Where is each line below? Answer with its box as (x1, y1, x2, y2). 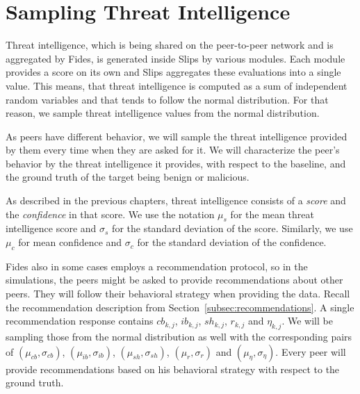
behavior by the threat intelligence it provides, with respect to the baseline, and (6, 156, 346, 170)
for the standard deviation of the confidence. (137, 235, 327, 249)
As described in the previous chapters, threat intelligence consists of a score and (6, 193, 346, 208)
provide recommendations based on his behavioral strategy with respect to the (6, 361, 340, 376)
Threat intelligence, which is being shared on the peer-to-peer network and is (6, 38, 334, 52)
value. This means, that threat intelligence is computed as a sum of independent (6, 78, 347, 92)
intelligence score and (6, 221, 97, 236)
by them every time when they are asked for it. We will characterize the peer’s (6, 142, 340, 157)
